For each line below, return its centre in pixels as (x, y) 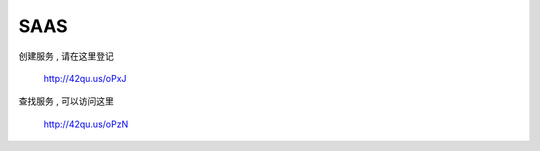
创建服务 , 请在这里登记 (66, 56)
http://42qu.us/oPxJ (85, 78)
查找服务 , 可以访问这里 (66, 101)
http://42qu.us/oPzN (86, 124)
